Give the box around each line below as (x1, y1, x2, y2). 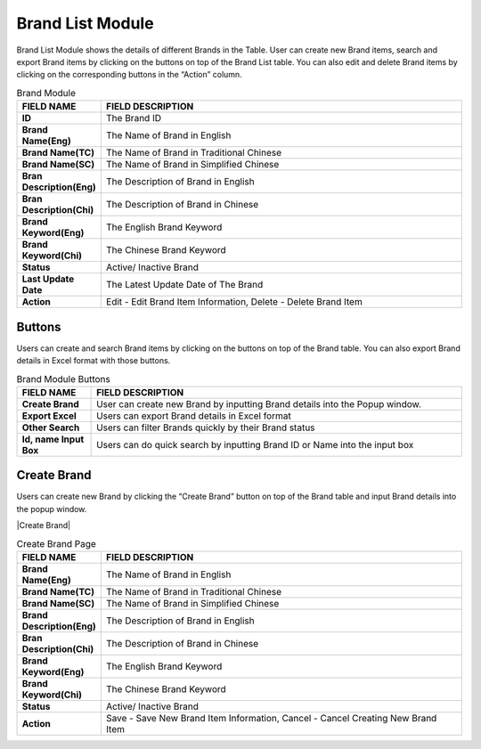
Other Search (21, 421, 80, 434)
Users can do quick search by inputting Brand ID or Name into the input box (96, 438, 414, 451)
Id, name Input (21, 433, 85, 445)
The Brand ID (105, 112, 162, 125)
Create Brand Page (16, 537, 97, 550)
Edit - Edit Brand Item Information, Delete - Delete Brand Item (105, 296, 363, 308)
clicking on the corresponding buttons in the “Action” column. (16, 69, 242, 80)
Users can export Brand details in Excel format (96, 410, 291, 422)
